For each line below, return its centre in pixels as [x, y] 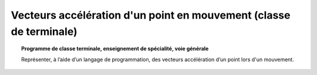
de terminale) [44, 31]
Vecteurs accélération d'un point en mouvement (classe [151, 15]
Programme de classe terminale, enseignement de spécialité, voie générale [115, 49]
